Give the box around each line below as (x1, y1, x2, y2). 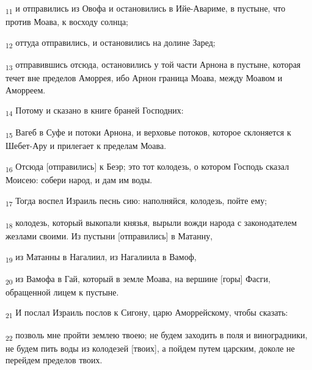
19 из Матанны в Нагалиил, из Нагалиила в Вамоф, (5, 250, 197, 264)
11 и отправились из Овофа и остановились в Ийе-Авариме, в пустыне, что (5, 2, 286, 16)
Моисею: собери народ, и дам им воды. (5, 173, 153, 186)
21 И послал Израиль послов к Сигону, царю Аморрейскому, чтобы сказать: (5, 306, 288, 321)
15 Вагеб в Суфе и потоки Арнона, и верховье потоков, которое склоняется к (5, 126, 291, 140)
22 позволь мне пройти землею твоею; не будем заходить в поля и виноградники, (5, 328, 308, 343)
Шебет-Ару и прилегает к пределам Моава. (5, 139, 167, 152)
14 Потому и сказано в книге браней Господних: (5, 104, 184, 118)
